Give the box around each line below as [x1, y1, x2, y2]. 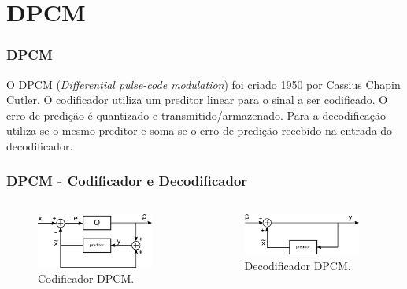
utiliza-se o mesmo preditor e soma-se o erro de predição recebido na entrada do [6, 122, 393, 139]
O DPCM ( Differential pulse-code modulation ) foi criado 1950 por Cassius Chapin [6, 76, 401, 92]
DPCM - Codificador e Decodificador [6, 171, 248, 191]
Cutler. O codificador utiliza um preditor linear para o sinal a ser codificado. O [6, 91, 388, 108]
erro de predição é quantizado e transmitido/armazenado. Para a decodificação [6, 106, 386, 123]
